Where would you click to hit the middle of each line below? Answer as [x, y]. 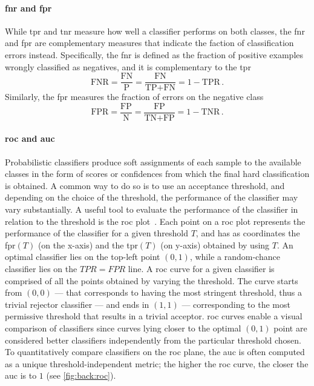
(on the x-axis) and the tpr [88, 245]
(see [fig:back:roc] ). [81, 375]
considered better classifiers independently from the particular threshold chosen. [153, 340]
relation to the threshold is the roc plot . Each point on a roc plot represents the [155, 221]
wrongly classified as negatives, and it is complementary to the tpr [128, 66]
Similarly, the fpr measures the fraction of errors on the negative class [134, 97]
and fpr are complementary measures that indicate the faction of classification [149, 43]
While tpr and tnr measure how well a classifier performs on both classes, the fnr [155, 31]
